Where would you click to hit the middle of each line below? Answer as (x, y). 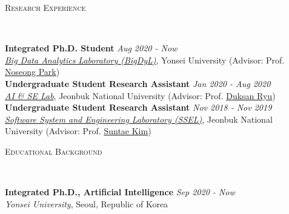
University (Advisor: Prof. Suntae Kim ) (78, 131)
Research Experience (45, 7)
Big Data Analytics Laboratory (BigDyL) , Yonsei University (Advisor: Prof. (145, 60)
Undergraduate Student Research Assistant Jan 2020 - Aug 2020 (138, 83)
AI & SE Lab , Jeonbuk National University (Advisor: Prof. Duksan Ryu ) (140, 95)
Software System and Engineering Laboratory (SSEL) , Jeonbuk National (139, 119)
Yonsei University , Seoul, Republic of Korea (87, 203)
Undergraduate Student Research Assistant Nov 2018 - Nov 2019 (138, 107)
